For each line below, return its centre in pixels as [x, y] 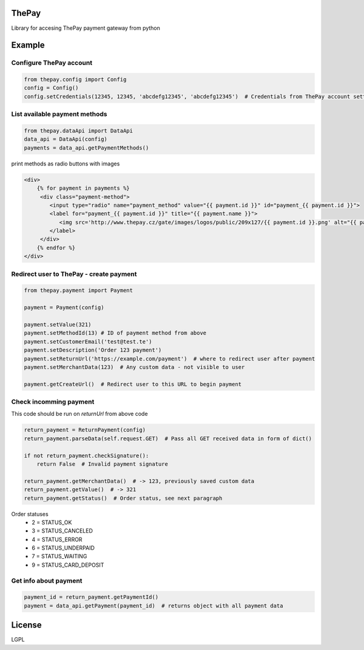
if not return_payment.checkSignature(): [86, 455]
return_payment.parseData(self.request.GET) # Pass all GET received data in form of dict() [168, 438]
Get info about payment [47, 581]
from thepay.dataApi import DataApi [79, 131]
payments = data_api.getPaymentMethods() [86, 148]
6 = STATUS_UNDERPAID [63, 548]
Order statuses [30, 514]
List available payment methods [59, 114]
